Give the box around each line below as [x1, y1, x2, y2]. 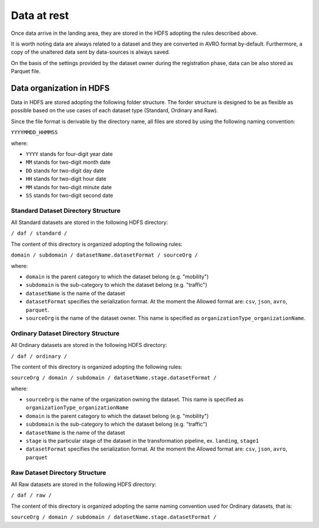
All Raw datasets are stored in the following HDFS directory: [11, 481, 157, 488]
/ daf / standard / [11, 230, 67, 237]
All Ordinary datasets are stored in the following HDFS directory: [11, 342, 168, 349]
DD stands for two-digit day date [25, 167, 105, 174]
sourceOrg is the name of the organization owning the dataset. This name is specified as [25, 396, 244, 403]
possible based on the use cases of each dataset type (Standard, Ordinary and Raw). [11, 107, 219, 114]
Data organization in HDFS [11, 83, 110, 93]
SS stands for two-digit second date [25, 192, 113, 199]
